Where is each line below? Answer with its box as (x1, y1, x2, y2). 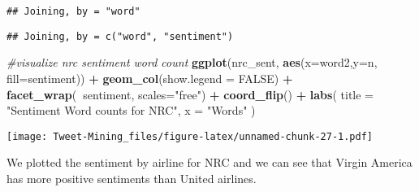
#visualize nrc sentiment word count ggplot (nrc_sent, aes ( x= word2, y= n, (6, 54, 378, 71)
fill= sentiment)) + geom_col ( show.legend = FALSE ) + (6, 69, 293, 86)
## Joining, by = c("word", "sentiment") (6, 30, 234, 42)
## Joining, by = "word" (6, 6, 140, 17)
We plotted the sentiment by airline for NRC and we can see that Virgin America (6, 154, 413, 171)
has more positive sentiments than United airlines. (6, 169, 257, 186)
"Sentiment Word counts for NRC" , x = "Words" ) (6, 102, 256, 119)
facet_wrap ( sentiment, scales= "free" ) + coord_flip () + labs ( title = (6, 85, 374, 103)
